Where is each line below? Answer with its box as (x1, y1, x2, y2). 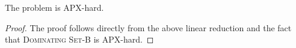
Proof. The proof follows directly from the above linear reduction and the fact (5, 21, 292, 34)
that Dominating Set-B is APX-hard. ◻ (5, 33, 154, 46)
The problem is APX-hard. (5, 1, 104, 13)
